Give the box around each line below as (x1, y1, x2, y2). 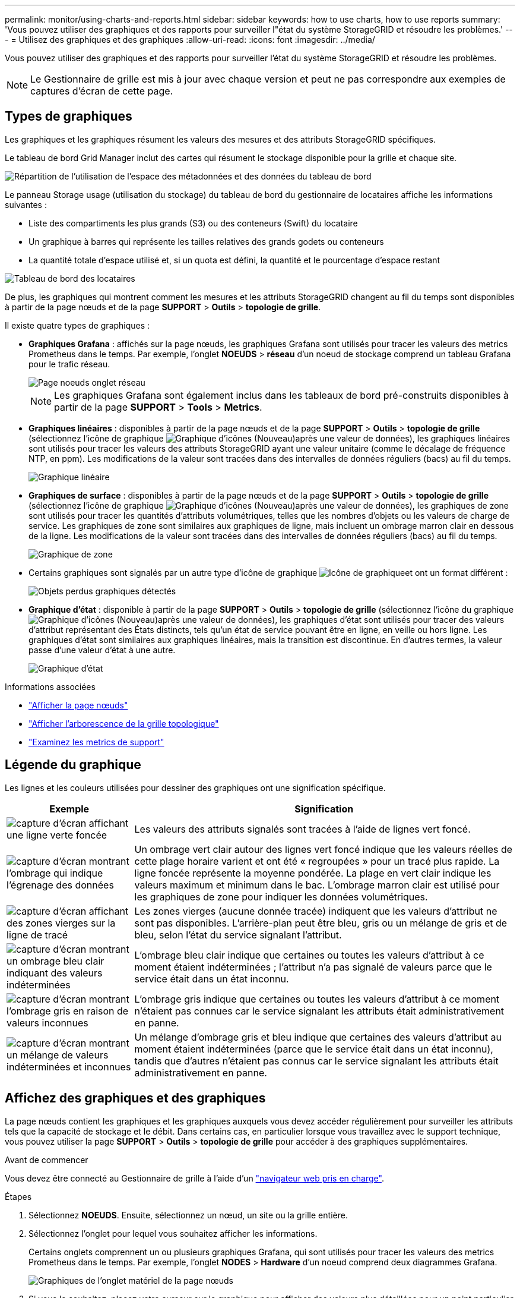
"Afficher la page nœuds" (28, 700, 128, 710)
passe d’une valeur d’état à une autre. (28, 644, 176, 655)
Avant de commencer (5, 1154, 88, 1165)
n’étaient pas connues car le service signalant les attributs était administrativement (134, 1004, 505, 1017)
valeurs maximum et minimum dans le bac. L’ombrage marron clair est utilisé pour (134, 878, 500, 891)
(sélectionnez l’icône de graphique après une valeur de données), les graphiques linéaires (28, 433, 511, 443)
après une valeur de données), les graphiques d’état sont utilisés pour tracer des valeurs (158, 614, 505, 625)
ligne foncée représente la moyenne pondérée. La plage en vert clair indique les (134, 867, 492, 879)
